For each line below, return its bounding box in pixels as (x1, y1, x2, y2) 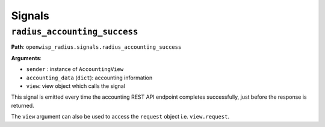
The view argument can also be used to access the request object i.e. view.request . (11, 113, 230, 120)
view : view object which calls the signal (26, 82, 126, 90)
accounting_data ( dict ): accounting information (26, 74, 153, 81)
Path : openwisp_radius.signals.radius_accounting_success (11, 43, 182, 51)
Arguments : (11, 54, 42, 61)
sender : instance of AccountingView (26, 66, 123, 73)
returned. (11, 102, 34, 109)
